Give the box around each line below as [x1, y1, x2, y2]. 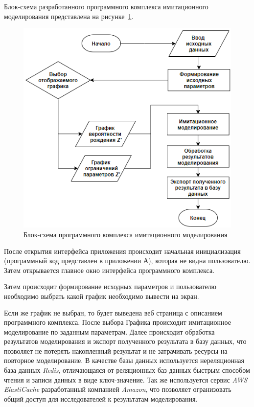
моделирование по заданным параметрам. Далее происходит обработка [4, 326, 215, 337]
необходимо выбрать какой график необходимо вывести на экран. [4, 291, 199, 301]
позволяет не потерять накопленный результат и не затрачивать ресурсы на [4, 345, 228, 356]
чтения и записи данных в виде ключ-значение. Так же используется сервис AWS [4, 374, 248, 384]
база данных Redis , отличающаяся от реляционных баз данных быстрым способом [4, 365, 250, 375]
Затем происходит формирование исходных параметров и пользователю [4, 281, 217, 292]
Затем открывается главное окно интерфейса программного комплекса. [4, 265, 215, 275]
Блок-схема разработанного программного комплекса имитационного [4, 1, 208, 11]
